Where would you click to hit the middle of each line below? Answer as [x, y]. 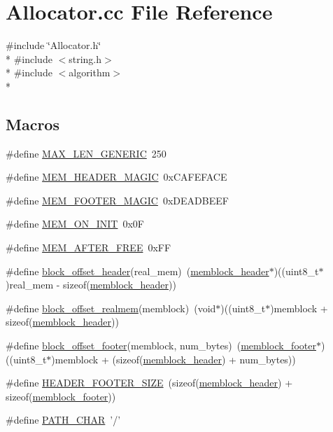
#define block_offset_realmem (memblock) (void [111, 308]
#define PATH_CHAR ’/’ [63, 420]
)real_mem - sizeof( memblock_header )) [91, 285]
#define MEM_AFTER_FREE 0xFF [88, 248]
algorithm [90, 72]
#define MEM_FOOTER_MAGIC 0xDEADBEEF [117, 200]
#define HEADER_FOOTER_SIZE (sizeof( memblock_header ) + [149, 383]
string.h [85, 58]
